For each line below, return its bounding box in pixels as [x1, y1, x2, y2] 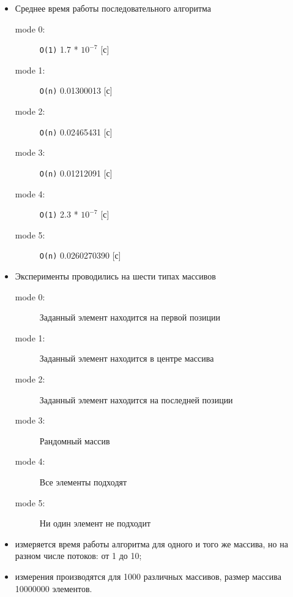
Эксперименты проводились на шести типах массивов [15, 270, 216, 283]
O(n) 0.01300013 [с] [39, 84, 113, 97]
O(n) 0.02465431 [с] [39, 125, 113, 138]
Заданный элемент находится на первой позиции [39, 311, 220, 324]
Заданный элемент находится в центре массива [39, 352, 214, 365]
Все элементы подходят [39, 476, 127, 489]
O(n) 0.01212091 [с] [39, 166, 113, 179]
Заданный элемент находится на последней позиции [39, 393, 233, 406]
